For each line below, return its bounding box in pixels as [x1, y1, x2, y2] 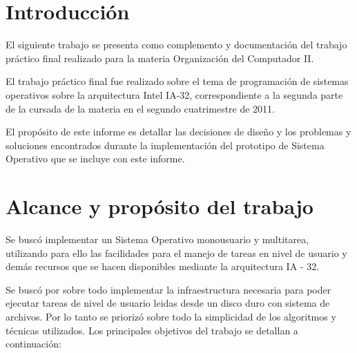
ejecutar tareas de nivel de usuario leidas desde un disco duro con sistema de [6, 296, 330, 310]
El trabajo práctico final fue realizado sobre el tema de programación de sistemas [6, 74, 349, 88]
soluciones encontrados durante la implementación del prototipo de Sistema [6, 137, 325, 152]
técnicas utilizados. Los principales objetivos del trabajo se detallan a [6, 323, 298, 337]
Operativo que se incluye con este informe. [6, 151, 185, 166]
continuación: [6, 336, 61, 351]
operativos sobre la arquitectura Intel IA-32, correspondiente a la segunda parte [6, 87, 343, 102]
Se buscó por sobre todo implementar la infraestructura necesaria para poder [6, 282, 331, 296]
